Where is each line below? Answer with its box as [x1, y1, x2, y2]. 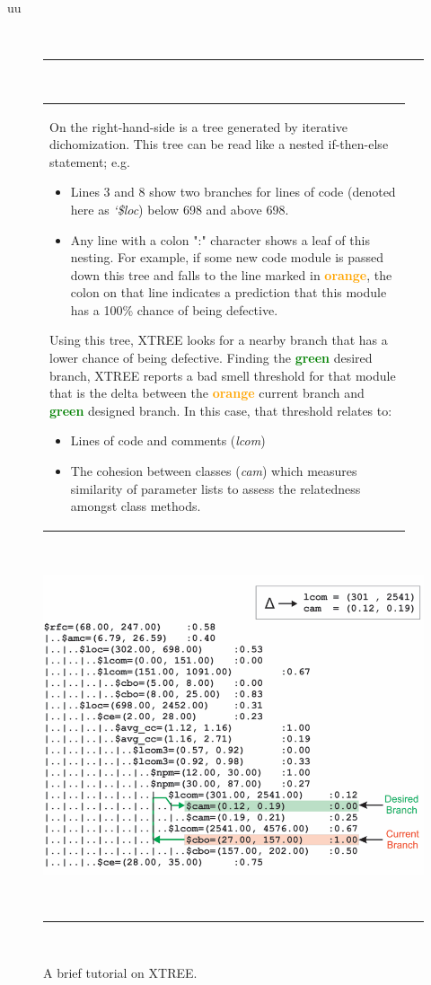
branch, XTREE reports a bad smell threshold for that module [49, 365, 396, 384]
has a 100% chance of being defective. [70, 300, 278, 319]
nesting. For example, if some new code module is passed [70, 248, 384, 267]
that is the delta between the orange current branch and [49, 383, 365, 402]
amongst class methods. [70, 497, 201, 515]
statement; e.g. [49, 152, 130, 171]
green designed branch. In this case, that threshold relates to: [49, 400, 392, 419]
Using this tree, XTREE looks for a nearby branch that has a [49, 330, 388, 349]
